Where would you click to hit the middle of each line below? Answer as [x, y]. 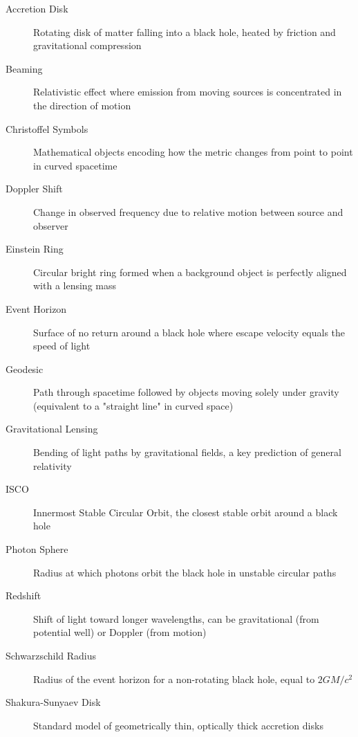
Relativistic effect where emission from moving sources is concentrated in [188, 92]
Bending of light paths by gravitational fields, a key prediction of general [187, 452]
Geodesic [25, 368]
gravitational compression [87, 45]
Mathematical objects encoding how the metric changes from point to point [193, 152]
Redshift [23, 595]
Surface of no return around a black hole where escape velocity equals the [189, 332]
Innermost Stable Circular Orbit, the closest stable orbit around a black [186, 512]
